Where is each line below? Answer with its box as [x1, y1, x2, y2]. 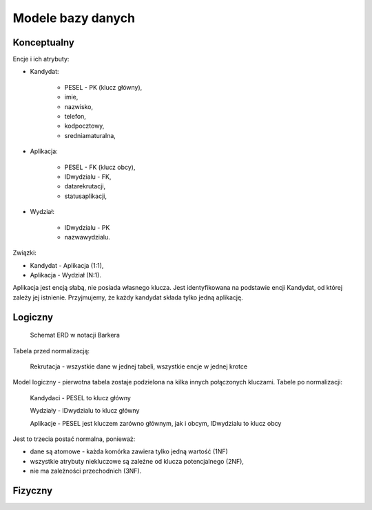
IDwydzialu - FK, [64, 173, 112, 181]
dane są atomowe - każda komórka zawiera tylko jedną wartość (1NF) [30, 447, 229, 455]
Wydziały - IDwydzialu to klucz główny [30, 406, 140, 415]
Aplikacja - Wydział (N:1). [30, 271, 101, 279]
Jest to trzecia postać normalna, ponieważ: [12, 435, 136, 443]
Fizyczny [12, 485, 53, 496]
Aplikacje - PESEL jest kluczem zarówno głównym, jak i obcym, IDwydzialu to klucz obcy [30, 419, 282, 427]
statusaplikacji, [64, 192, 107, 200]
